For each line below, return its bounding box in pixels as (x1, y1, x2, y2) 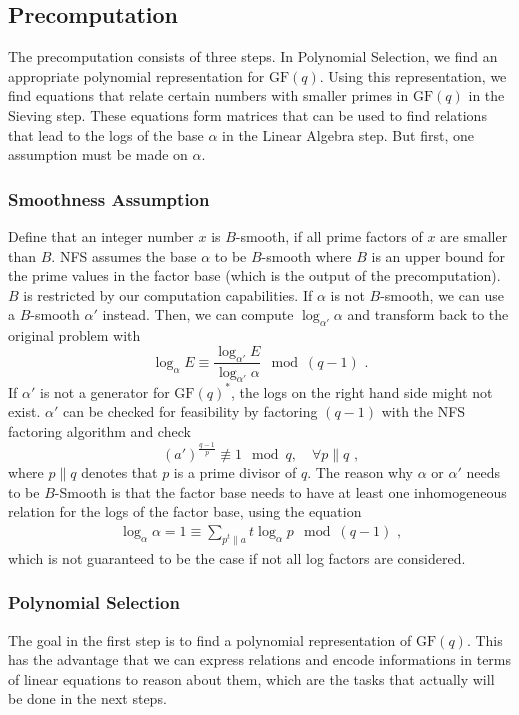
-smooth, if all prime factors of (235, 225, 423, 246)
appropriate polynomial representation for (8, 65, 265, 86)
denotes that (81, 462, 158, 483)
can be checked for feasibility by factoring (63, 401, 318, 422)
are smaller (440, 225, 508, 246)
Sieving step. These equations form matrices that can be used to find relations (8, 104, 487, 125)
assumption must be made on (8, 144, 188, 165)
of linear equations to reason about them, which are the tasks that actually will (8, 668, 495, 689)
